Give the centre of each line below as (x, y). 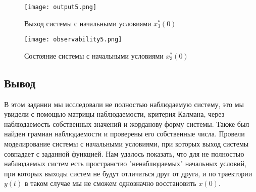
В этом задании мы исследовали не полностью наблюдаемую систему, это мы (124, 104)
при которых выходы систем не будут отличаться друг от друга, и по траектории (128, 173)
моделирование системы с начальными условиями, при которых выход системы (126, 144)
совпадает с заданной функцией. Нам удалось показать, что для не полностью (124, 153)
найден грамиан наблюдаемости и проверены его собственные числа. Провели (124, 134)
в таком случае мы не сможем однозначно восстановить (111, 183)
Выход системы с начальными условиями (88, 23)
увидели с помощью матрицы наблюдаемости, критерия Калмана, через (114, 114)
